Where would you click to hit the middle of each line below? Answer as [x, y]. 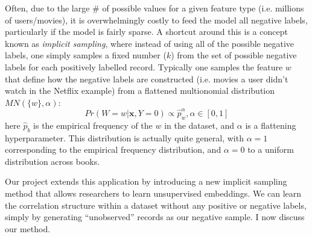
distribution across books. [53, 161]
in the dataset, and [199, 125]
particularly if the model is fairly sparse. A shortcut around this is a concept [146, 32]
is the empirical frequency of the [93, 125]
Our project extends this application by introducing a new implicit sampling [146, 181]
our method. [28, 228]
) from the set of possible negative [234, 55]
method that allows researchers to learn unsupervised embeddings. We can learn [153, 193]
